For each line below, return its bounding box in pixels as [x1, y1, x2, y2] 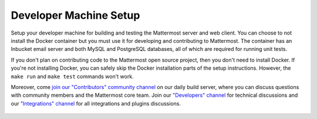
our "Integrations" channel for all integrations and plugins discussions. [11, 100, 181, 107]
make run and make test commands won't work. [11, 73, 134, 80]
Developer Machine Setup [11, 9, 140, 22]
